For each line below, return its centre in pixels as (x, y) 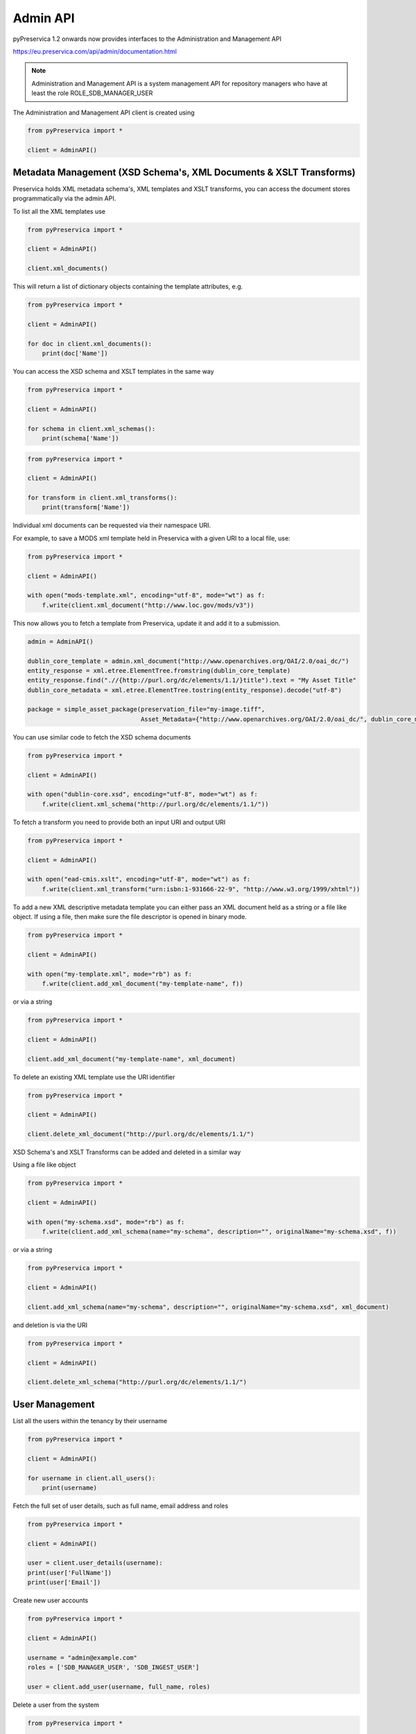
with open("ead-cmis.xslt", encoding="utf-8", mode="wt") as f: (139, 879)
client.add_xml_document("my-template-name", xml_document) (132, 1059)
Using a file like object (44, 1165)
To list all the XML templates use (59, 211)
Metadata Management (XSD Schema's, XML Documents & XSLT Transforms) (184, 172)
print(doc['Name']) (75, 353)
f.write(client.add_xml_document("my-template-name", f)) (142, 984)
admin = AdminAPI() (60, 641)
